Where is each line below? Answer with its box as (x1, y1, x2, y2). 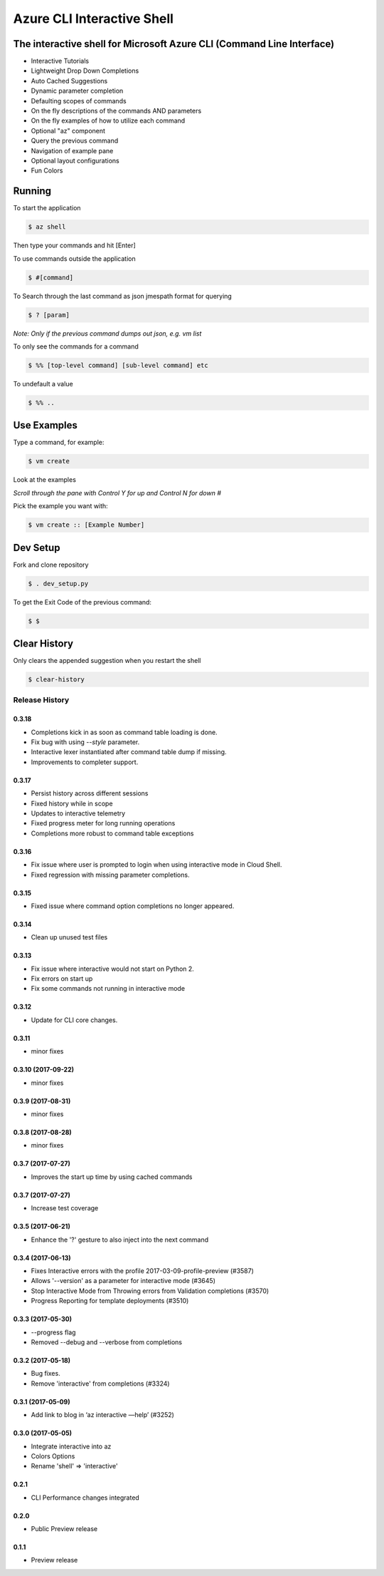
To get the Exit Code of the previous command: (13, 597, 152, 606)
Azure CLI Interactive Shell (13, 11, 174, 26)
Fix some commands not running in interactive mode (31, 984, 185, 993)
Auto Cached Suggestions (31, 76, 108, 85)
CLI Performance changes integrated (31, 1493, 140, 1502)
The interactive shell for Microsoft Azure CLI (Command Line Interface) (13, 38, 335, 50)
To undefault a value (13, 379, 74, 388)
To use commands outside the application (13, 254, 136, 263)
